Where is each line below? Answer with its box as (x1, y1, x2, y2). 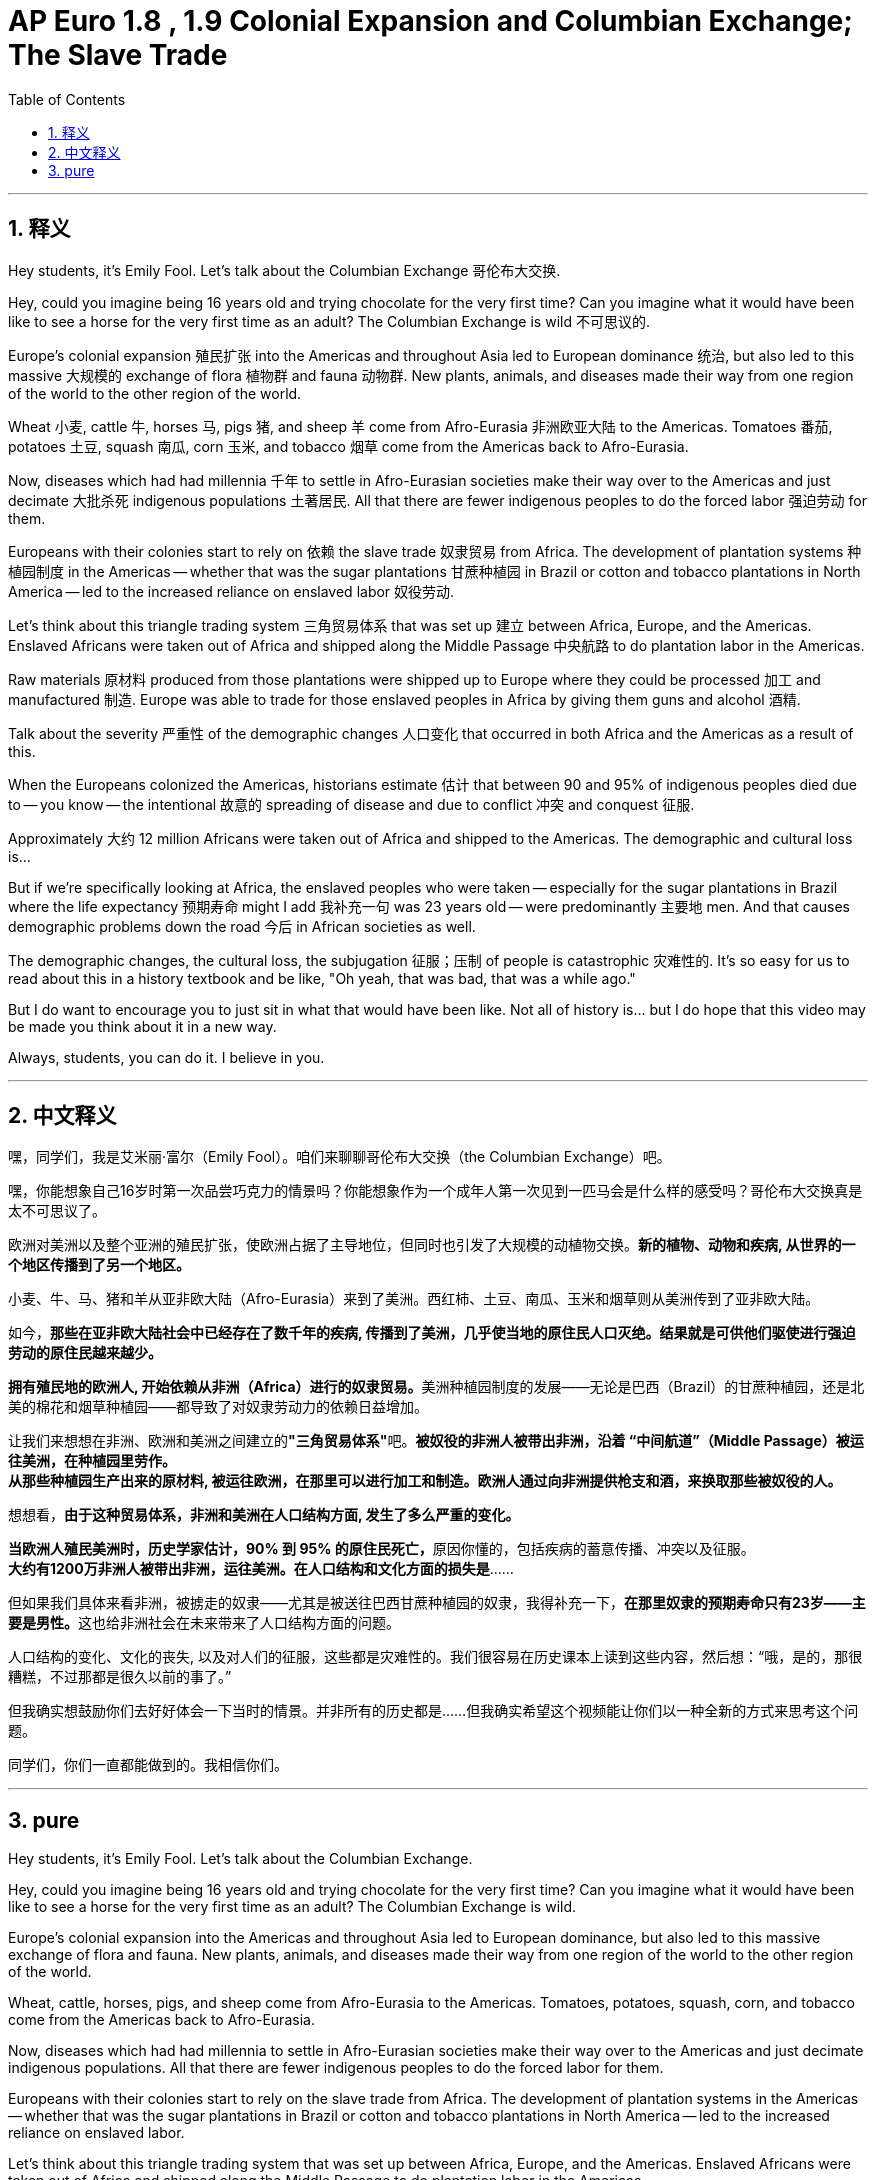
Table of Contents (8, 90, 126, 108)
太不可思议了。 (8, 1202, 106, 1220)
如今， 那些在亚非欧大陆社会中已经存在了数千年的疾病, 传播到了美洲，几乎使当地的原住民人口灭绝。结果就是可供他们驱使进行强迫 (8, 1324, 856, 1342)
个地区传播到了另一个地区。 (8, 1256, 190, 1274)
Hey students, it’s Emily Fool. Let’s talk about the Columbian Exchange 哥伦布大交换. (8, 261, 561, 279)
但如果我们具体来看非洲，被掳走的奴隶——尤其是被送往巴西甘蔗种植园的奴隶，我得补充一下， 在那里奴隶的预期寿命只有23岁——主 (8, 1594, 866, 1612)
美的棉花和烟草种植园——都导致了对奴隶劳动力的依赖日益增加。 (8, 1398, 428, 1416)
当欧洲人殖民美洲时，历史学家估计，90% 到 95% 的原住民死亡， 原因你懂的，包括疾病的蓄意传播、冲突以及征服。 (8, 1540, 755, 1558)
